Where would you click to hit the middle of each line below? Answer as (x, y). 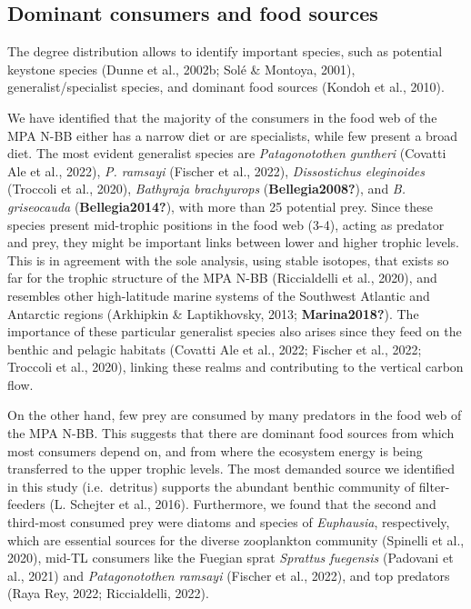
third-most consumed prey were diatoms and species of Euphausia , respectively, (229, 522)
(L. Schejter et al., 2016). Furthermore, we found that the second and (243, 504)
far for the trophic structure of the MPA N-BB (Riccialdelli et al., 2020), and (222, 278)
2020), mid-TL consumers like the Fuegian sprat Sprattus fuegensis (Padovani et (230, 558)
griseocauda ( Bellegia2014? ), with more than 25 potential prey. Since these (220, 206)
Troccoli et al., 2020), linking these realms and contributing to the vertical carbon (235, 367)
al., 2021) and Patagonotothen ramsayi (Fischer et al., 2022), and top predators (229, 575)
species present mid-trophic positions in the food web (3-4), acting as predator (226, 224)
